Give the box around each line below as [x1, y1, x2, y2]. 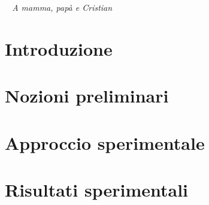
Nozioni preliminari [5, 83, 169, 108]
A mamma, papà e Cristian [12, 1, 113, 13]
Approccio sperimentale [5, 130, 205, 155]
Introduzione [5, 36, 113, 61]
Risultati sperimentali [5, 177, 189, 201]
